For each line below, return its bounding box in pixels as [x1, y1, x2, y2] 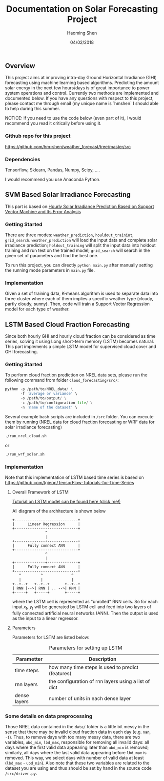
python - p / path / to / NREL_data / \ [5, 387, 73, 391]
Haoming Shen [67, 30, 97, 36]
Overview [5, 62, 36, 70]
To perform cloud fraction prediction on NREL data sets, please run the [5, 372, 148, 378]
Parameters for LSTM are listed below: [12, 634, 90, 640]
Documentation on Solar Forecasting [6, 3, 158, 15]
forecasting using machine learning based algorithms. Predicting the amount [5, 80, 159, 86]
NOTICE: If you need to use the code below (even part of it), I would [5, 115, 142, 121]
